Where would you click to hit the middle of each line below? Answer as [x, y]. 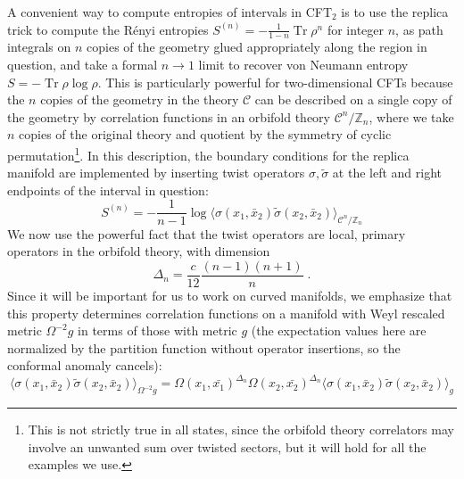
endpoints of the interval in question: [108, 190]
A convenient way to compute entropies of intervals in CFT [170, 12]
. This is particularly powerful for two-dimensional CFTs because [275, 82]
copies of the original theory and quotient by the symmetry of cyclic [205, 134]
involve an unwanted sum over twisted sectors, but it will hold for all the [227, 446]
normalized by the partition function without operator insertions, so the [204, 347]
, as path [419, 29]
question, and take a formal [83, 65]
